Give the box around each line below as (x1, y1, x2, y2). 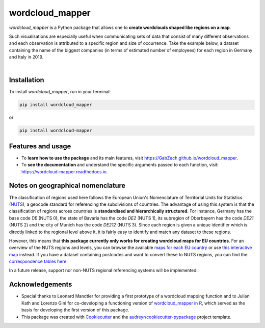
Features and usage (9, 142, 71, 150)
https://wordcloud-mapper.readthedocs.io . (21, 168, 108, 174)
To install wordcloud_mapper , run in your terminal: (9, 89, 111, 95)
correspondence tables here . (9, 258, 68, 265)
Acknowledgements (9, 280, 72, 289)
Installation (9, 76, 44, 84)
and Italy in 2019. (9, 54, 44, 60)
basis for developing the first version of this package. (21, 307, 130, 313)
